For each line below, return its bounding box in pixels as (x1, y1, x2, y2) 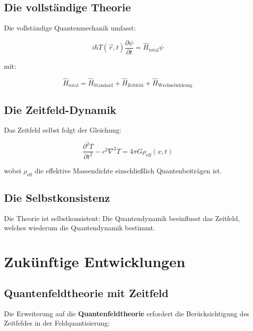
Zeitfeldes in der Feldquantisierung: (4, 318, 110, 328)
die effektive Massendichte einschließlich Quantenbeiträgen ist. (34, 165, 222, 175)
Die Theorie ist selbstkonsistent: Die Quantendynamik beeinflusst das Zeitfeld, (4, 213, 240, 223)
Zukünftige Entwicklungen (4, 251, 186, 272)
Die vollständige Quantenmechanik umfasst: (4, 23, 136, 33)
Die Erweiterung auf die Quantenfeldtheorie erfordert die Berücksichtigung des (4, 308, 250, 318)
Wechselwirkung (158, 83, 193, 88)
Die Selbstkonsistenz (4, 190, 110, 205)
